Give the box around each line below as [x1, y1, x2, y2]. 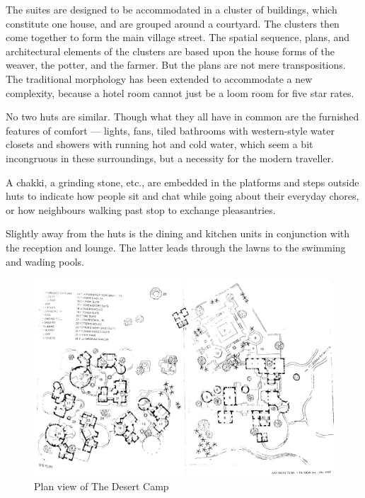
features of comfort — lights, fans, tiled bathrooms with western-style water [6, 123, 335, 137]
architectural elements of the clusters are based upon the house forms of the [6, 43, 335, 58]
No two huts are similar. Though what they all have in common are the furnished [6, 109, 359, 124]
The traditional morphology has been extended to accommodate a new [6, 71, 313, 86]
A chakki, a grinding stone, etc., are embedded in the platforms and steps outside [6, 174, 359, 189]
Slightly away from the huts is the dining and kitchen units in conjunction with [6, 226, 350, 241]
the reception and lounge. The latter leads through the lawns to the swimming [6, 239, 346, 254]
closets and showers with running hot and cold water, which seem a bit [6, 137, 313, 152]
